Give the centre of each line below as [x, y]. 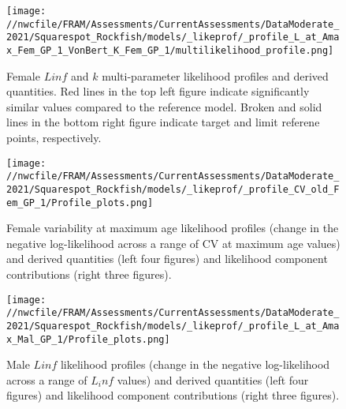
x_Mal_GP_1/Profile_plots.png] [88, 339]
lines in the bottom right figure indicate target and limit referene [163, 122]
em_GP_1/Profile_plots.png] [80, 203]
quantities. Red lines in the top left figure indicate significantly [158, 91]
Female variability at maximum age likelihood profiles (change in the [173, 228]
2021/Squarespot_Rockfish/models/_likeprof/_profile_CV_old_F [173, 189]
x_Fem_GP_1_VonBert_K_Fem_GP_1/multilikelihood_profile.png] [170, 50]
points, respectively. [54, 137]
